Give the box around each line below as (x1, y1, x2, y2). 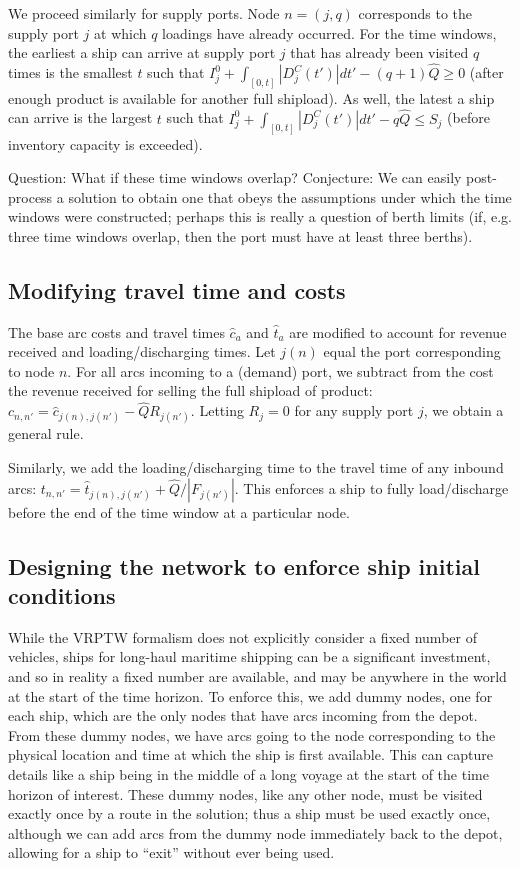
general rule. (8, 423, 84, 444)
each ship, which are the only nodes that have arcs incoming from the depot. (8, 705, 478, 726)
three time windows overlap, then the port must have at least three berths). (8, 225, 473, 246)
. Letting (190, 400, 244, 421)
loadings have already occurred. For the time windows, (162, 22, 497, 43)
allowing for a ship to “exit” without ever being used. (8, 842, 335, 863)
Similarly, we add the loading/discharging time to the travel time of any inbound (8, 457, 504, 478)
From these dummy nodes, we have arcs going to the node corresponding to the (8, 724, 496, 745)
